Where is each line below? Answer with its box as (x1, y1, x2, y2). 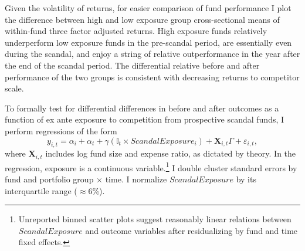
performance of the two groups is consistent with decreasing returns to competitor (5, 70, 300, 83)
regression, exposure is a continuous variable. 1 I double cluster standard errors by (5, 160, 297, 174)
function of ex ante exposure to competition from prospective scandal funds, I (5, 113, 284, 126)
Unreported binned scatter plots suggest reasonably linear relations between (18, 213, 292, 225)
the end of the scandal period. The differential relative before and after (5, 59, 260, 71)
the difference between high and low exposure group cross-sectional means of (5, 13, 280, 25)
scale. (5, 82, 24, 94)
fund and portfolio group (5, 173, 94, 185)
